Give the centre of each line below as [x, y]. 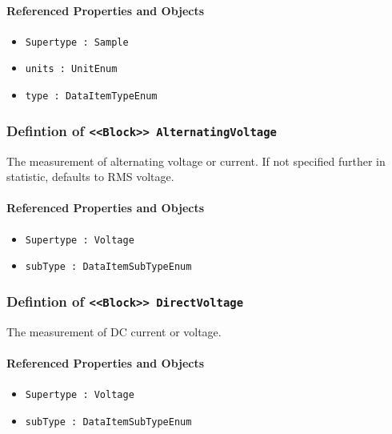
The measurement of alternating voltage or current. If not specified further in [196, 161]
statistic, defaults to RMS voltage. [90, 177]
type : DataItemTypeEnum [91, 96]
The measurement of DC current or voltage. [114, 331]
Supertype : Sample [77, 42]
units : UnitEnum [71, 69]
